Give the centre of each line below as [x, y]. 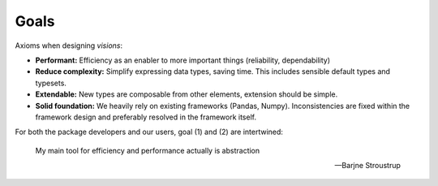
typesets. [51, 83]
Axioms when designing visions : [69, 45]
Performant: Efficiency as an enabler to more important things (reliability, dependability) [183, 60]
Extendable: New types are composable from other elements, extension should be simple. [187, 94]
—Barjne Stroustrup [367, 166]
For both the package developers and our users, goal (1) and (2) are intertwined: [149, 132]
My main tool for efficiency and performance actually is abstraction [148, 150]
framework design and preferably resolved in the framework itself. [146, 117]
